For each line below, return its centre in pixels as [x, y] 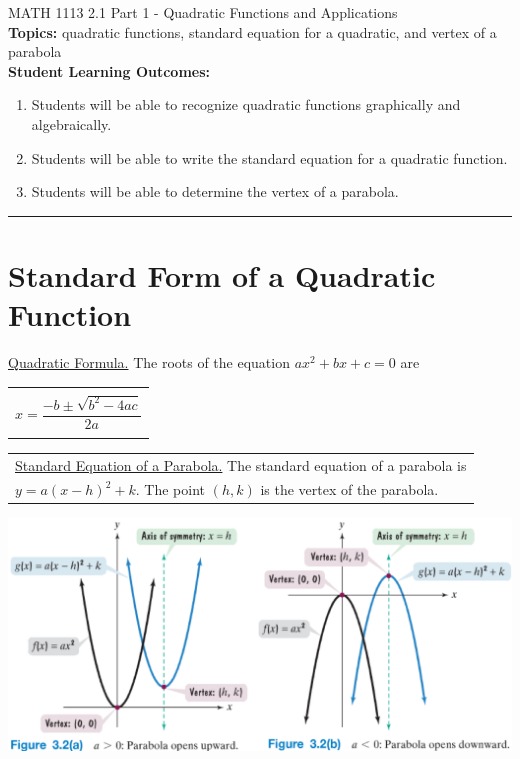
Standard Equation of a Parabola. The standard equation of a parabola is [241, 464]
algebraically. [71, 123]
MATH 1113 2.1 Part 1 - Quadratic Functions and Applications [203, 12]
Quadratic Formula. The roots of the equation [149, 362]
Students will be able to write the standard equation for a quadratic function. [269, 157]
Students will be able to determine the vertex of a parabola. [215, 191]
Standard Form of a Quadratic [222, 274]
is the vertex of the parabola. [349, 489]
